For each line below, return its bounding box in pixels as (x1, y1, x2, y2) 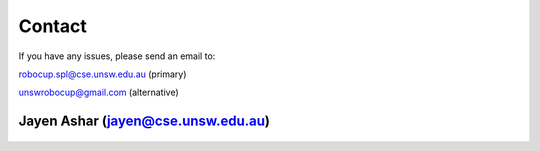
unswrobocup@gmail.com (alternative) (18, 86, 179, 99)
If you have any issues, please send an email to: (18, 50, 216, 62)
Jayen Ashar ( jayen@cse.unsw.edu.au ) (18, 113, 270, 130)
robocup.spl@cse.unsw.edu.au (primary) (18, 68, 187, 80)
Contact (18, 15, 87, 37)
